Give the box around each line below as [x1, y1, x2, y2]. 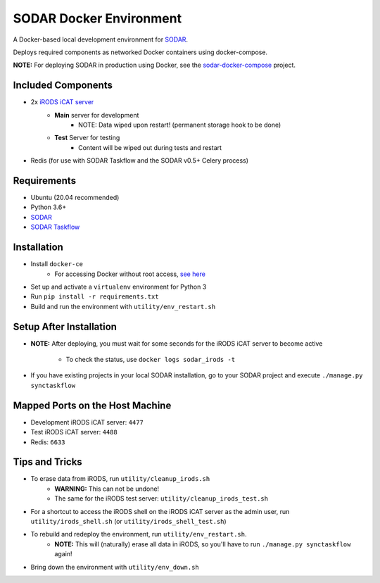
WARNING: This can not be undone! [54, 484, 160, 493]
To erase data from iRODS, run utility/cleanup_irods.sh [30, 475, 210, 483]
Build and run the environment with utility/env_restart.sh [30, 302, 216, 311]
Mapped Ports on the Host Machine [13, 399, 172, 411]
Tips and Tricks [13, 456, 82, 468]
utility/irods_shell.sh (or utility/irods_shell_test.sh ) [30, 517, 227, 525]
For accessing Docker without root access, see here [54, 270, 205, 278]
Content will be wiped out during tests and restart [78, 143, 222, 151]
